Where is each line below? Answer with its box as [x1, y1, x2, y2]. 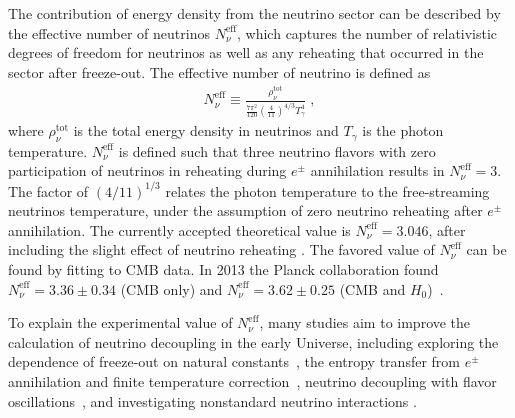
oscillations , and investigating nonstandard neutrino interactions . [8, 390, 417, 411]
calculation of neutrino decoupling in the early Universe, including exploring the [8, 331, 499, 352]
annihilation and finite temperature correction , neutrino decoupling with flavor [8, 370, 497, 391]
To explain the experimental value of [8, 312, 233, 333]
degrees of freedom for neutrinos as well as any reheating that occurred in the [8, 42, 484, 63]
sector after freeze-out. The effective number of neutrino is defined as [8, 61, 431, 82]
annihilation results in [310, 160, 445, 181]
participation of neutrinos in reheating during [8, 160, 287, 181]
